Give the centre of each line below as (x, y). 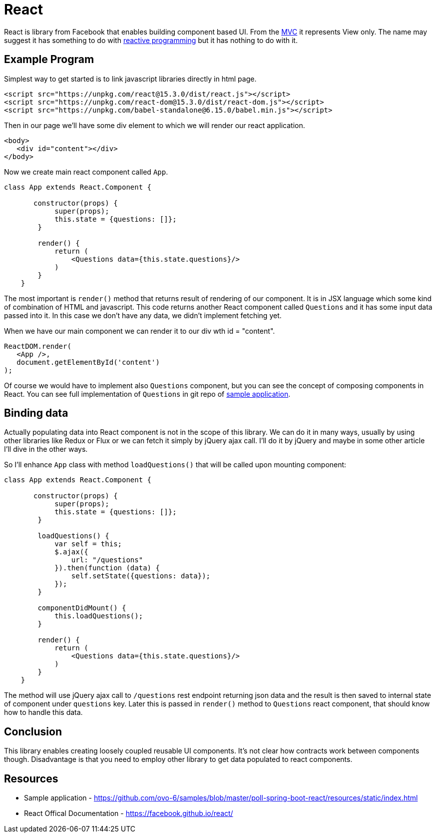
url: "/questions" (107, 560)
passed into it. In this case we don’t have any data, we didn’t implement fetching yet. (143, 315)
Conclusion (33, 731)
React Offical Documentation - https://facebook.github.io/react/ (129, 813)
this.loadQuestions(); (99, 616)
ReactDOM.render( (38, 346)
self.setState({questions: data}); (141, 576)
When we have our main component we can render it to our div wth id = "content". (140, 331)
